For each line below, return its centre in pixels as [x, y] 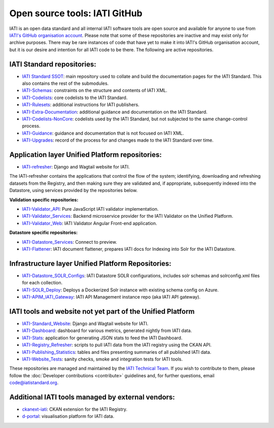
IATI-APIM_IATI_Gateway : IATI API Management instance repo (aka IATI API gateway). [111, 297]
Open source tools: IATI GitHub [76, 13]
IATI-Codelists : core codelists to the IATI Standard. [75, 97]
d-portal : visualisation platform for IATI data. [68, 416]
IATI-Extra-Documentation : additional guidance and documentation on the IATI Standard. [115, 112]
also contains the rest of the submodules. [65, 83]
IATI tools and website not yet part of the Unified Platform [102, 311]
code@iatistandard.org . [34, 383]
